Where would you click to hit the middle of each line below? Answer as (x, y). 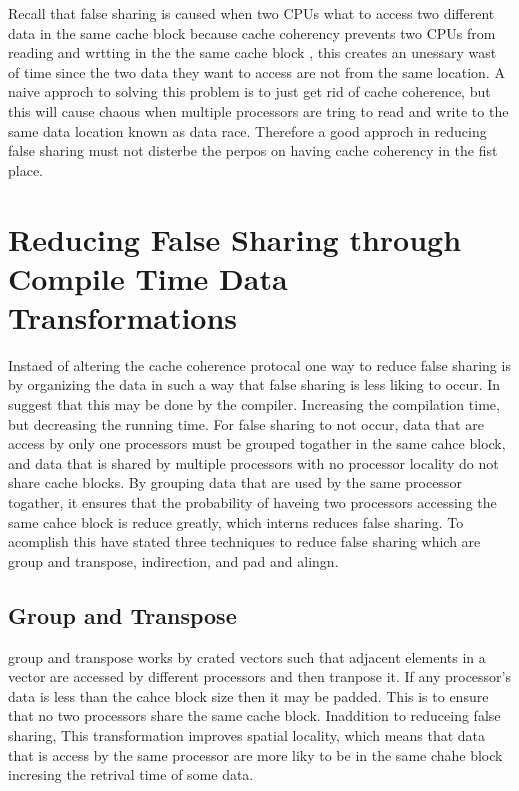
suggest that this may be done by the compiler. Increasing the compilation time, (254, 404)
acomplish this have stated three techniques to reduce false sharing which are (244, 541)
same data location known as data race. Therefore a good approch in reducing (247, 130)
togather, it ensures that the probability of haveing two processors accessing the (252, 502)
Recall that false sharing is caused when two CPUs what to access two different (251, 13)
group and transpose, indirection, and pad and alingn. (173, 560)
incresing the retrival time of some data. (131, 774)
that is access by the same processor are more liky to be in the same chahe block (255, 754)
